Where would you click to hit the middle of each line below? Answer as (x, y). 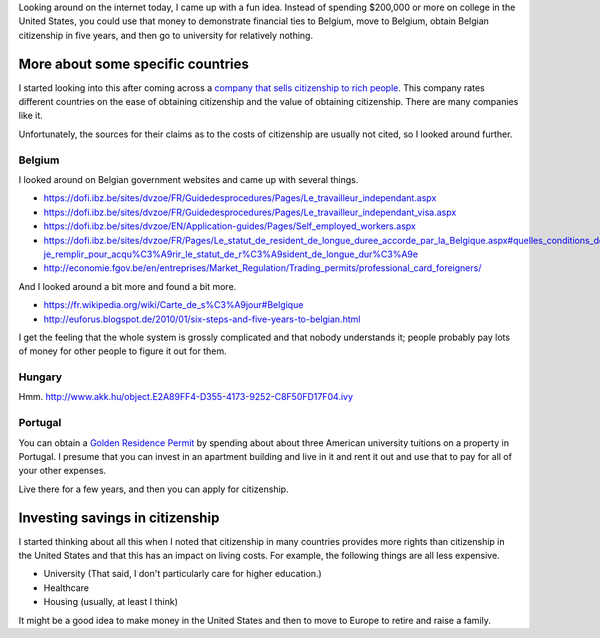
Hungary (40, 377)
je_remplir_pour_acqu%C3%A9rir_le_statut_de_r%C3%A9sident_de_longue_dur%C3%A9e (231, 254)
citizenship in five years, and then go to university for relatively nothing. (166, 35)
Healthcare (66, 587)
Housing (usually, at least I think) (111, 602)
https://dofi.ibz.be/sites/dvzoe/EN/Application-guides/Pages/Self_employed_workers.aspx (230, 226)
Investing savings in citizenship (119, 517)
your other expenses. (62, 471)
